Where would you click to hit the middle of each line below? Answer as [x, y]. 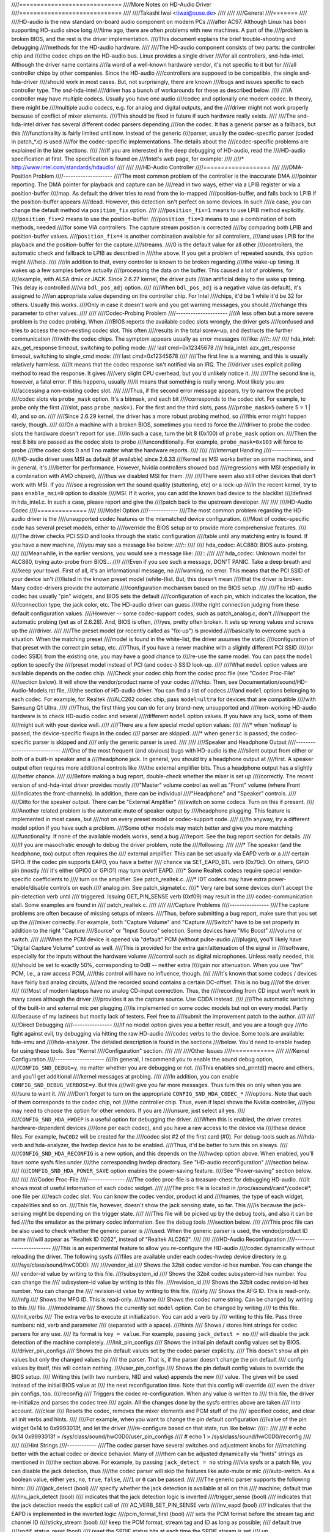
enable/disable [30, 888]
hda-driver [25, 82]
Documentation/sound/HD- [273, 682]
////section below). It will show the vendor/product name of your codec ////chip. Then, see [124, 682]
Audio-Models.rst [33, 691]
